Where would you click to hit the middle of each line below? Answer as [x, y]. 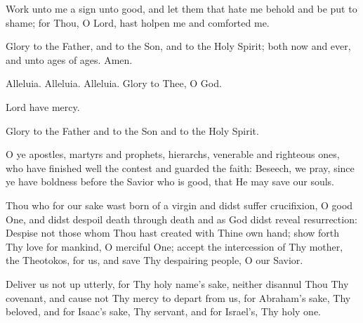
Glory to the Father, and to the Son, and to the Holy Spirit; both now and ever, [178, 46]
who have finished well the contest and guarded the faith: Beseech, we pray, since [180, 167]
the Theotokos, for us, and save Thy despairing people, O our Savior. [154, 260]
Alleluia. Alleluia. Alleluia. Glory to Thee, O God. [114, 83]
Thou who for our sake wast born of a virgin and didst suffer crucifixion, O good [179, 205]
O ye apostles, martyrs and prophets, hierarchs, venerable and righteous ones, [173, 154]
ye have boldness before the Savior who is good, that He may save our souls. [170, 182]
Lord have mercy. [43, 106]
